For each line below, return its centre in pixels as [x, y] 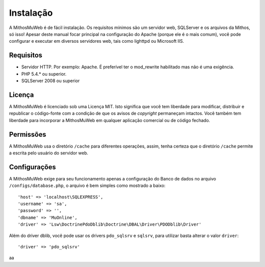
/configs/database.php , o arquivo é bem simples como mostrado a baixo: [87, 186]
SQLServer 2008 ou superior [51, 81]
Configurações [33, 167]
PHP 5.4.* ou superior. [44, 74]
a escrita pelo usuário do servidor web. [49, 153]
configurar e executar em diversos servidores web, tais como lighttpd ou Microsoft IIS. [96, 41]
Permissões [28, 134]
